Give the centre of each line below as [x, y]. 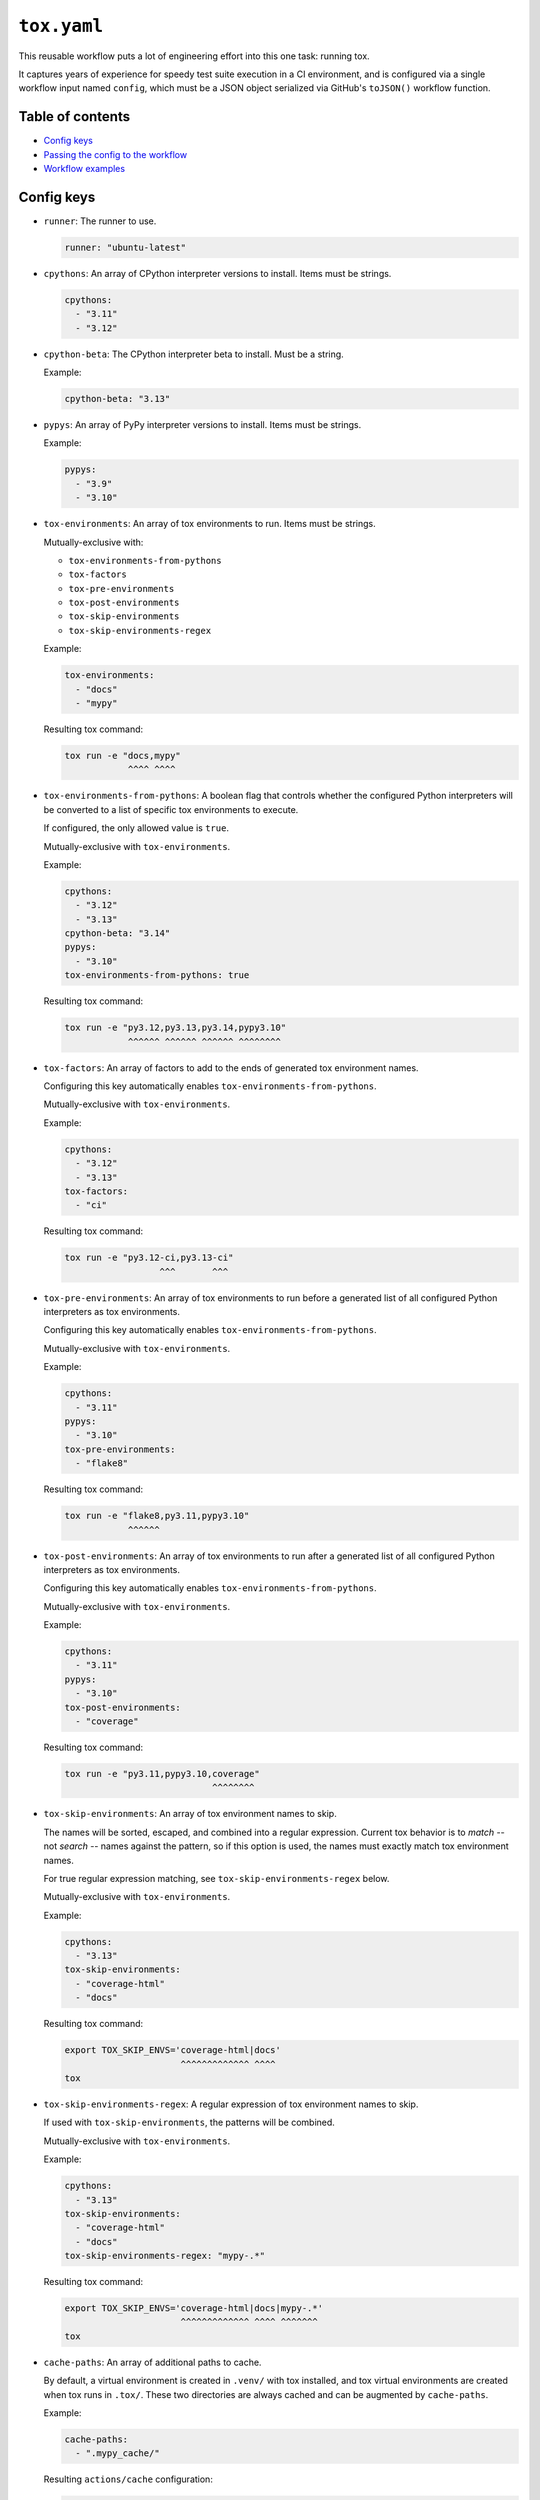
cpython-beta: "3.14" [117, 933]
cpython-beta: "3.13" [117, 399]
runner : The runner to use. [100, 221]
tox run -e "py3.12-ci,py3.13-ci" [149, 1258]
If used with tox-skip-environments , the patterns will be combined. [189, 2122]
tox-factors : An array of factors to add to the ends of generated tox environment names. [231, 1067]
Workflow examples [84, 169]
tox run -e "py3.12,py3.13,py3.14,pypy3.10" [175, 1028]
